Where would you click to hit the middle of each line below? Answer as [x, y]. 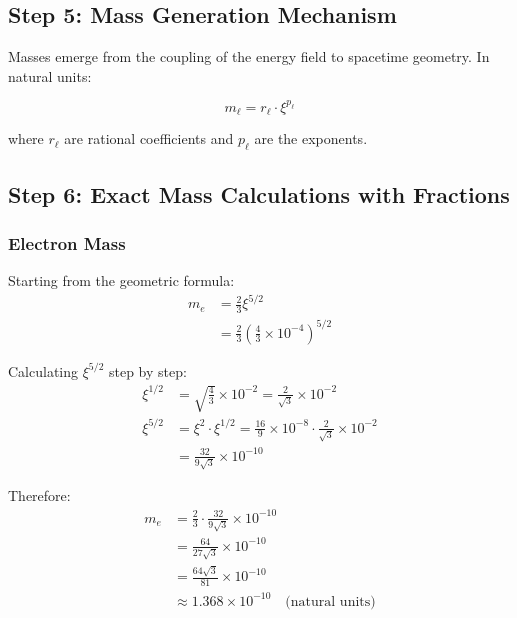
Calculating [43, 370]
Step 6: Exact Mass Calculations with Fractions [259, 193]
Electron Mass [67, 242]
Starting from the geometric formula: [121, 280]
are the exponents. [311, 138]
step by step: [147, 370]
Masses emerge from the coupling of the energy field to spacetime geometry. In [249, 56]
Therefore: [39, 495]
